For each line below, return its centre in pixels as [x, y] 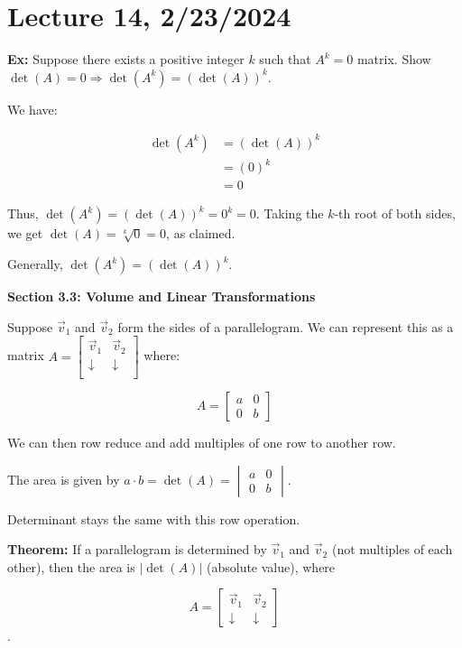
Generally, [35, 264]
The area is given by [64, 479]
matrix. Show [394, 59]
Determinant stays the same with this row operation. [154, 518]
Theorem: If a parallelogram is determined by [137, 549]
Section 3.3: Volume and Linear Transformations [162, 296]
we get [25, 233]
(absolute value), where [271, 566]
